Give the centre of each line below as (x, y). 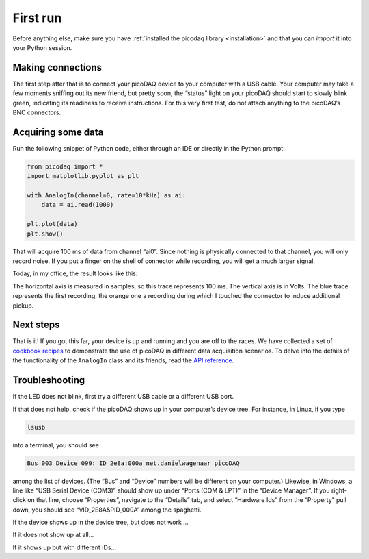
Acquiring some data (58, 132)
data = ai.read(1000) (78, 205)
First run (37, 18)
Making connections (57, 67)
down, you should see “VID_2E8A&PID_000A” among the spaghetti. (107, 510)
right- (339, 490)
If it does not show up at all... (53, 535)
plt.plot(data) (52, 224)
